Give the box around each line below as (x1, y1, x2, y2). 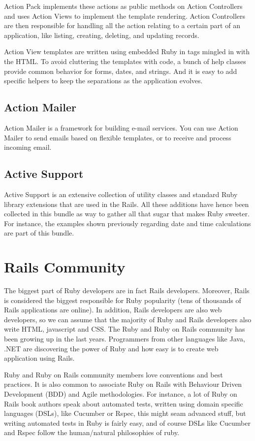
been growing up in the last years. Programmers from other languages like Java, (4, 334, 245, 343)
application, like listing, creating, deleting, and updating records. (4, 30, 199, 40)
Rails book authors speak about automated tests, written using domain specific (4, 398, 243, 408)
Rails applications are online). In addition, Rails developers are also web (4, 305, 222, 315)
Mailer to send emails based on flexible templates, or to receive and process (4, 132, 231, 142)
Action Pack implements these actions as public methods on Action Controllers (4, 1, 243, 11)
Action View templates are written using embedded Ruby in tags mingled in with (4, 46, 250, 57)
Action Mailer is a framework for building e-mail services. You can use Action (4, 122, 238, 133)
